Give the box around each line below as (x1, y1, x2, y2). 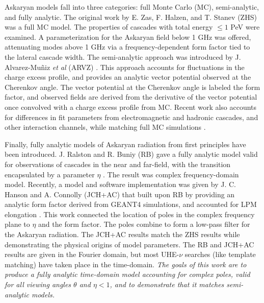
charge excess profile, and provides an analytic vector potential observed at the (5, 72, 251, 82)
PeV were (230, 21, 260, 32)
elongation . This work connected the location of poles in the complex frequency (5, 208, 255, 219)
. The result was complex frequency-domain (103, 169, 239, 179)
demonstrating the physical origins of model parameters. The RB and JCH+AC (5, 239, 254, 249)
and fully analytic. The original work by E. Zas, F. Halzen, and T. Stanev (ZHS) (5, 11, 257, 22)
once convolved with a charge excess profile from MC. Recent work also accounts (5, 101, 257, 112)
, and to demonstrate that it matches (110, 279, 224, 290)
